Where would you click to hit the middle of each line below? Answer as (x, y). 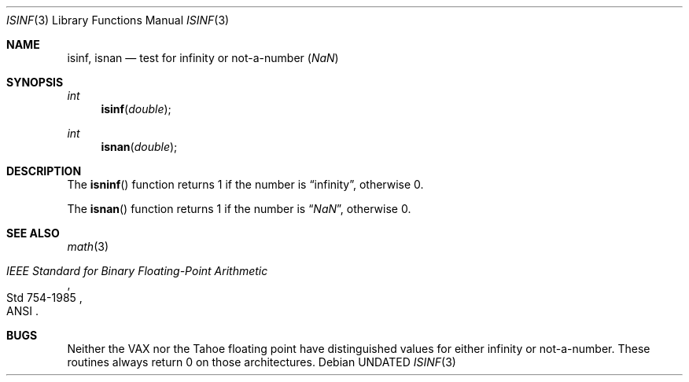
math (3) (88, 246)
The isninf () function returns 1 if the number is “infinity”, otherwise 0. (245, 184)
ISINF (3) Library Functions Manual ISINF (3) (118, 20)
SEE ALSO (33, 233)
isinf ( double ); (136, 109)
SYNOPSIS (35, 82)
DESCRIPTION (44, 171)
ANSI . (22, 311)
